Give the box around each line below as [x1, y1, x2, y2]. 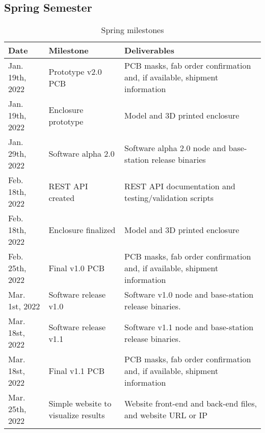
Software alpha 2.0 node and [124, 141, 226, 154]
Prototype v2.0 [48, 65, 102, 77]
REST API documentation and [124, 180, 235, 192]
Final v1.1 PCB [48, 365, 104, 377]
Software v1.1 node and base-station [124, 321, 254, 333]
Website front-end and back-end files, [124, 397, 257, 409]
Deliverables [124, 44, 175, 56]
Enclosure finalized [48, 224, 116, 236]
